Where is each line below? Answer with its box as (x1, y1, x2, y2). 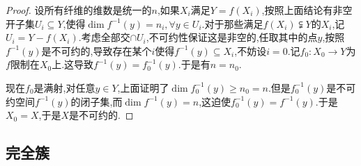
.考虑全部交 (78, 30, 130, 44)
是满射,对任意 (33, 80, 95, 94)
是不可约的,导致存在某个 (41, 43, 152, 58)
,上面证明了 (117, 80, 169, 94)
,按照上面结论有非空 (261, 3, 353, 17)
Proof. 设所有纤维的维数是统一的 (6, 3, 152, 17)
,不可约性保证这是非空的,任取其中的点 (146, 30, 318, 44)
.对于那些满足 (201, 16, 263, 31)
